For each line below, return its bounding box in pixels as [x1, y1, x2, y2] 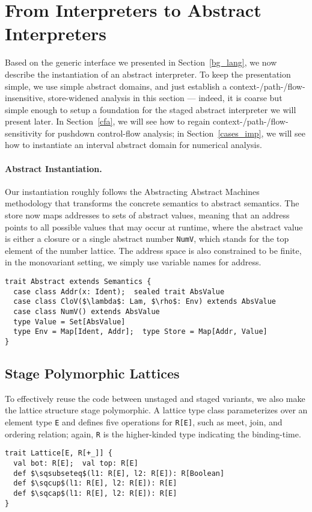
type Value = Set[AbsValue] [13, 317, 126, 326]
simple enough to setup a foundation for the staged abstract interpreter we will [5, 103, 296, 116]
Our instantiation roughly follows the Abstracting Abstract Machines [5, 185, 260, 197]
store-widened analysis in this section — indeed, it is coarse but [47, 91, 283, 104]
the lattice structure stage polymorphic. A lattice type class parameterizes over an [5, 404, 308, 416]
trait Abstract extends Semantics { [5, 277, 151, 286]
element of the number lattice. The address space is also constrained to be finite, [5, 244, 302, 256]
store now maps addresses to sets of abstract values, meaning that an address [5, 209, 290, 221]
